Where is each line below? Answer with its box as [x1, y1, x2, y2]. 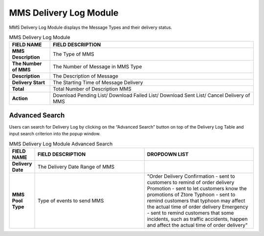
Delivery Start [12, 79, 45, 86]
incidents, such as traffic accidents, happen [147, 215, 248, 222]
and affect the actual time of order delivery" [147, 221, 248, 228]
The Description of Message [53, 73, 118, 80]
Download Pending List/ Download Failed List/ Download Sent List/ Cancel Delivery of [53, 92, 250, 99]
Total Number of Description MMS [53, 86, 132, 92]
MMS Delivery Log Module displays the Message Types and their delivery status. [9, 24, 172, 30]
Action [12, 95, 28, 102]
